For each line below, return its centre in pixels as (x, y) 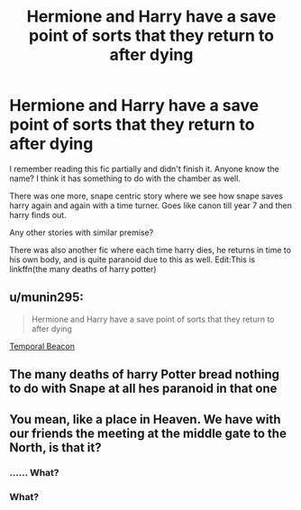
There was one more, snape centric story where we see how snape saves (146, 196)
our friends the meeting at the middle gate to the (148, 433)
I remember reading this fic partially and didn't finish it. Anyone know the (144, 168)
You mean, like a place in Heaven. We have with (145, 419)
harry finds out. (38, 214)
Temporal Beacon (42, 346)
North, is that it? (55, 447)
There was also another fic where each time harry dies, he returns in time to (150, 250)
